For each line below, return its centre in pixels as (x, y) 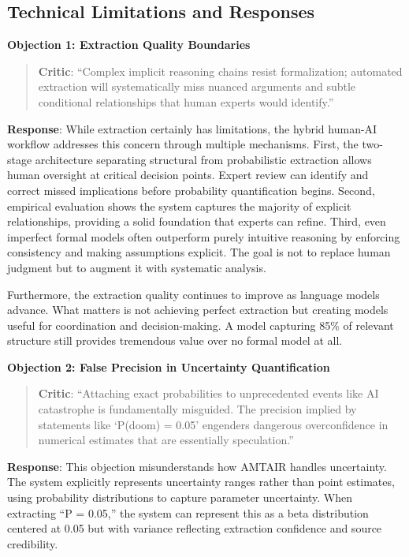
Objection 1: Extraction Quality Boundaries (129, 45)
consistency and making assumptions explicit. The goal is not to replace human (199, 252)
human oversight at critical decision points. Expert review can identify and (188, 175)
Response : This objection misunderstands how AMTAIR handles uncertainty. (197, 466)
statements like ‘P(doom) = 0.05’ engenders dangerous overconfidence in (213, 424)
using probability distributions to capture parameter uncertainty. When (180, 497)
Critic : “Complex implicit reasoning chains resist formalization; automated (220, 71)
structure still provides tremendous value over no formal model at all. (175, 340)
